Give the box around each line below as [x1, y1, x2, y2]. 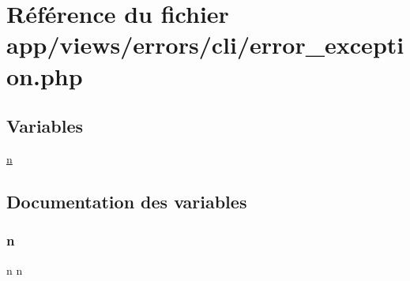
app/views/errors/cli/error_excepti [6, 28, 404, 61]
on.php [6, 59, 83, 92]
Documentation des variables [6, 189, 247, 213]
